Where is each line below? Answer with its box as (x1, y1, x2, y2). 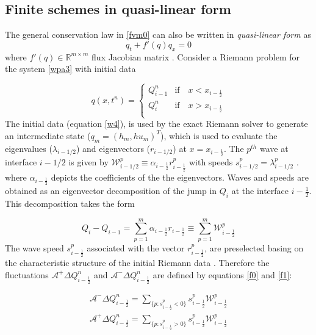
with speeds (189, 156, 233, 168)
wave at (259, 142, 289, 154)
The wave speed (5, 241, 64, 254)
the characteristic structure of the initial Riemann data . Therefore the (5, 256, 270, 269)
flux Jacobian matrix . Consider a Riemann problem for (92, 50, 300, 63)
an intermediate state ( (5, 129, 91, 142)
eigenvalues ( (5, 142, 52, 154)
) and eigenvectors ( (76, 142, 151, 154)
